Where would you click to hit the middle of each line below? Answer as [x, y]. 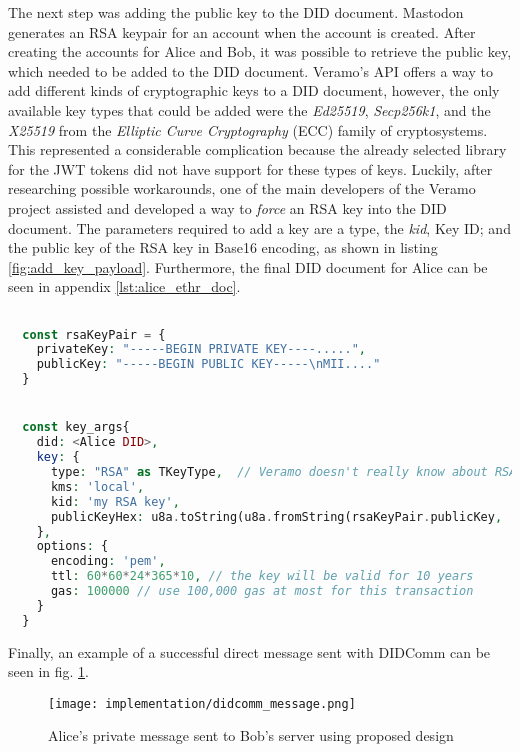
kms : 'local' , [97, 486]
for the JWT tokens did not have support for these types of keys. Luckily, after [250, 168]
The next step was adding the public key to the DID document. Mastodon [236, 12]
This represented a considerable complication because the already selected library [257, 149]
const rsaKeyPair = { [94, 334]
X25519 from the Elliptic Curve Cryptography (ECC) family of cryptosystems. [248, 129]
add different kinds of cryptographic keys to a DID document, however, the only [254, 90]
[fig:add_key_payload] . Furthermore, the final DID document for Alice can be [248, 266]
